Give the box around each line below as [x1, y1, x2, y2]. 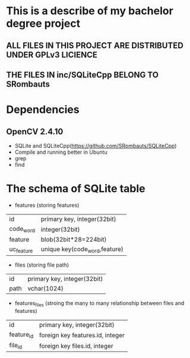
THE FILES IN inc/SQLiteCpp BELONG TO [6, 69, 159, 80]
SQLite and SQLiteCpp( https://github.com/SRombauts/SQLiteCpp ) [14, 142, 177, 149]
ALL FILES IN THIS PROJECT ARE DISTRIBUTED [6, 40, 184, 50]
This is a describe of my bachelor [6, 4, 173, 18]
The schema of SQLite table [6, 182, 145, 195]
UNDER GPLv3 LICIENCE [6, 49, 98, 60]
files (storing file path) [14, 261, 69, 268]
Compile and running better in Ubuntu [14, 148, 108, 156]
